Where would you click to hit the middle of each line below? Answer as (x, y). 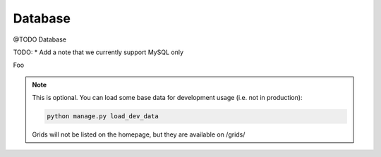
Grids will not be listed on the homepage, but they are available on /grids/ (139, 134)
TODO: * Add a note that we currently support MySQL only (98, 52)
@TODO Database (40, 39)
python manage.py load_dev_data (103, 117)
